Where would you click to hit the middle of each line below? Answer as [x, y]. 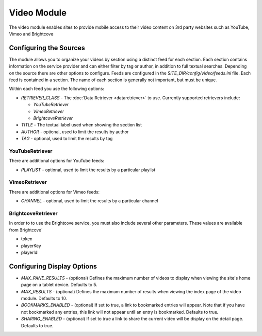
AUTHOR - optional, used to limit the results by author [75, 132]
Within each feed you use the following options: [57, 89]
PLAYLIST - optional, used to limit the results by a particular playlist [88, 170]
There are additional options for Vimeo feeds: [54, 192]
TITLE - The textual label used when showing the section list [82, 125]
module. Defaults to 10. [44, 298]
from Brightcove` [26, 230]
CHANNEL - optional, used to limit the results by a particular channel [90, 201]
